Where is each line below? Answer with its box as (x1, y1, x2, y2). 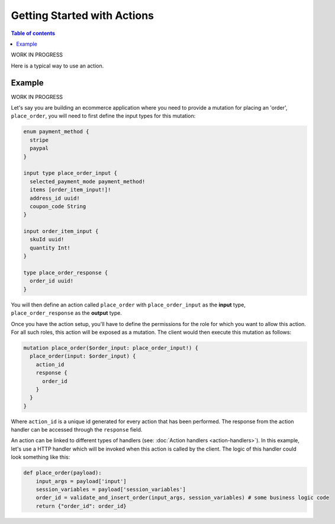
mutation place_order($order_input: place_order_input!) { (23, 344, 198, 351)
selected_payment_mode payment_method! (30, 178, 146, 185)
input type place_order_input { (23, 170, 118, 177)
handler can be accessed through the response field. (11, 426, 143, 433)
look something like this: (11, 453, 70, 461)
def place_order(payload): (23, 469, 102, 477)
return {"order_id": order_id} (36, 503, 127, 509)
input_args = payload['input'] (36, 478, 127, 484)
